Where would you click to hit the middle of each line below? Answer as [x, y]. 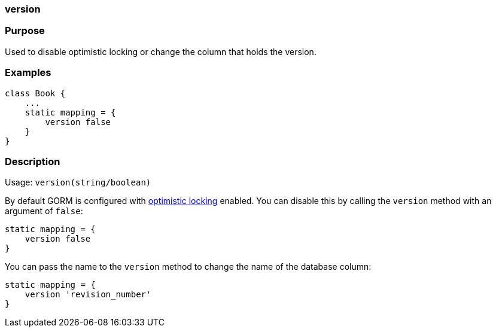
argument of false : [44, 211]
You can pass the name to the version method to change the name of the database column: [188, 267]
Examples [28, 73]
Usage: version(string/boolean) [78, 182]
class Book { [35, 93]
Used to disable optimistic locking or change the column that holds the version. [161, 51]
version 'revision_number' [88, 295]
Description [33, 161]
